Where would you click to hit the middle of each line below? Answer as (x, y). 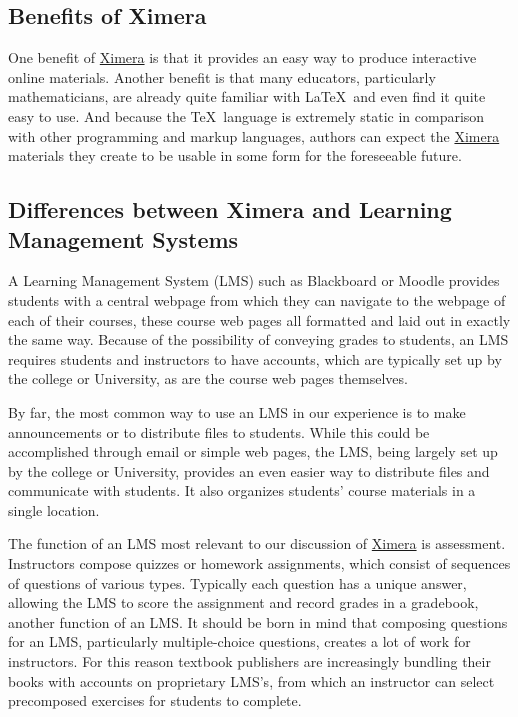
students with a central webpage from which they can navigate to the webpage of (257, 299)
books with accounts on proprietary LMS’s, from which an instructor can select (251, 680)
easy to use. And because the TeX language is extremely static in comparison (246, 115)
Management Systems (123, 238)
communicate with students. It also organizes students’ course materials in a (242, 490)
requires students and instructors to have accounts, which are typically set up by (255, 358)
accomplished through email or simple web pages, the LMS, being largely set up (253, 451)
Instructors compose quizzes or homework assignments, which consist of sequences (259, 563)
